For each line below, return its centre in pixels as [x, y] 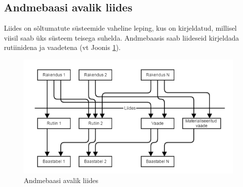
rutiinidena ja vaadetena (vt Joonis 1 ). [62, 47]
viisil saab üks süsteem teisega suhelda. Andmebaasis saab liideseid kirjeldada [121, 37]
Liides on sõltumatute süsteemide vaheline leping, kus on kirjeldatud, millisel [121, 28]
